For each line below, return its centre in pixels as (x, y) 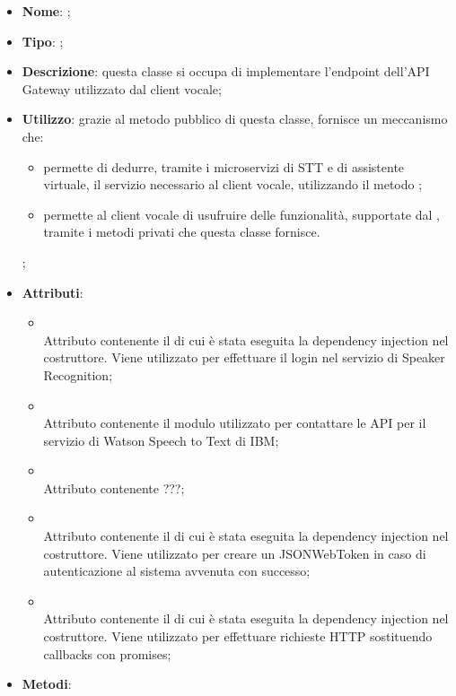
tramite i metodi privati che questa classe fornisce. (182, 232)
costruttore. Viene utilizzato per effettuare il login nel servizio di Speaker (244, 357)
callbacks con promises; (107, 653)
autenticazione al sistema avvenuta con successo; (177, 571)
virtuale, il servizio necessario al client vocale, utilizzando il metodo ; (233, 184)
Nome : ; (46, 11)
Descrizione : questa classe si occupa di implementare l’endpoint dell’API (226, 71)
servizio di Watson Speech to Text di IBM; (161, 440)
